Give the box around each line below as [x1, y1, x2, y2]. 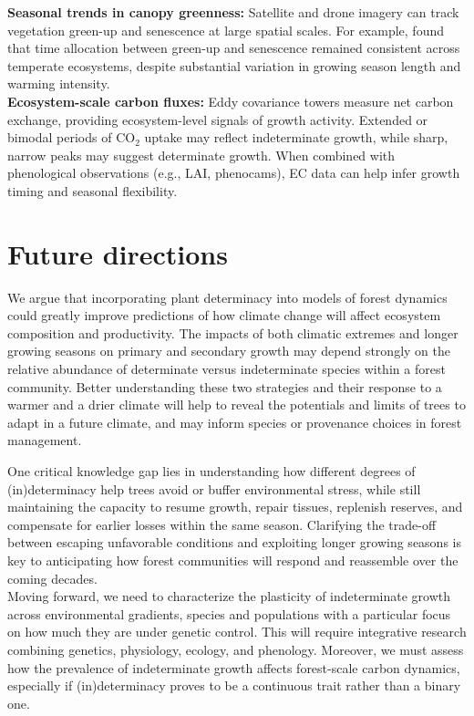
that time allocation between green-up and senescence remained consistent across [7, 38, 460, 57]
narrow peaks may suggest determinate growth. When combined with [7, 145, 396, 164]
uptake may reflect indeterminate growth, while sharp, [144, 128, 448, 147]
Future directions [7, 234, 228, 272]
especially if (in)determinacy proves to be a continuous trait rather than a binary [7, 676, 461, 695]
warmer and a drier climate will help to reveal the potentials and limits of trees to [7, 395, 466, 414]
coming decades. [7, 568, 98, 587]
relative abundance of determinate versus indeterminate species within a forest [7, 359, 446, 379]
